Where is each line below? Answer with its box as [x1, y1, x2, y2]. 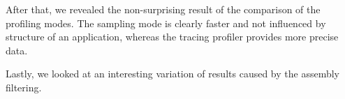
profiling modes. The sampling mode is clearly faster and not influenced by [6, 15, 326, 30]
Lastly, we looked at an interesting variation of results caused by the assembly [6, 66, 339, 81]
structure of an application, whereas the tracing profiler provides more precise [6, 29, 339, 44]
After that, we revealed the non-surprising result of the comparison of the [6, 2, 321, 16]
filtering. [6, 79, 42, 94]
